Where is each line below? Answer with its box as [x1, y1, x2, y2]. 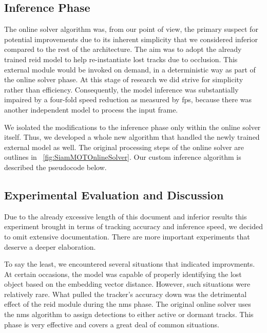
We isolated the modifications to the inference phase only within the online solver [4, 121, 261, 132]
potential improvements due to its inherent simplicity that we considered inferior [4, 33, 258, 44]
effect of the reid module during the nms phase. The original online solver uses [4, 299, 251, 309]
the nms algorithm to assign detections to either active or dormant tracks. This [4, 309, 254, 320]
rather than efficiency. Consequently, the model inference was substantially [4, 84, 239, 95]
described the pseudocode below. [4, 161, 107, 172]
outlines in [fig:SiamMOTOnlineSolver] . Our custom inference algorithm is [4, 152, 241, 162]
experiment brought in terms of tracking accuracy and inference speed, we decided [4, 221, 263, 232]
